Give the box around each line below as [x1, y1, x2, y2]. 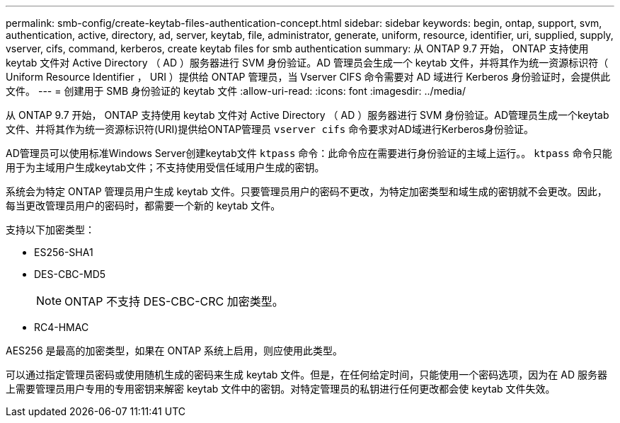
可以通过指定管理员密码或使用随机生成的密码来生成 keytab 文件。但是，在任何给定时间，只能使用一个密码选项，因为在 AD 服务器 [6, 369, 607, 381]
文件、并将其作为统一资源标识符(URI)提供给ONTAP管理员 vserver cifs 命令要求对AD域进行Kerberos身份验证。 [6, 123, 534, 135]
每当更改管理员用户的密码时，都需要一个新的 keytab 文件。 [6, 199, 281, 211]
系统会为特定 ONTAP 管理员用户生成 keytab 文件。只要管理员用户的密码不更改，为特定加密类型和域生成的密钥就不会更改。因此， [6, 185, 607, 197]
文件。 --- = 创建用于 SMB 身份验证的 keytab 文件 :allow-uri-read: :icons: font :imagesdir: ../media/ [6, 85, 466, 97]
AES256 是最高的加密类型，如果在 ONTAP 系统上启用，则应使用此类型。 [6, 344, 343, 357]
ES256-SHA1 [34, 246, 93, 258]
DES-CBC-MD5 [34, 268, 106, 280]
